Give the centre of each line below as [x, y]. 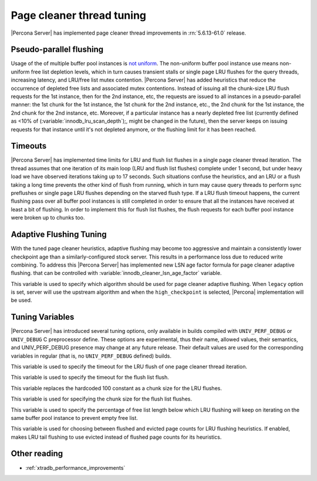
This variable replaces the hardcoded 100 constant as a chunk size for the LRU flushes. [117, 388]
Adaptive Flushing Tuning [59, 235]
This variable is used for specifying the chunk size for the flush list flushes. [101, 399]
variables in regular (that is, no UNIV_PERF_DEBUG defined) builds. [91, 356]
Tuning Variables [43, 317]
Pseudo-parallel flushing [57, 50]
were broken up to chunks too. [48, 218]
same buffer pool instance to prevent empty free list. [74, 418]
